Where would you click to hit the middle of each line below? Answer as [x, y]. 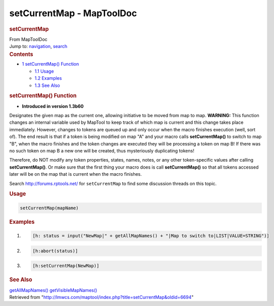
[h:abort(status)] [55, 251]
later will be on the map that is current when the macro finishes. [76, 174]
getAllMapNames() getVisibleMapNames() [53, 290]
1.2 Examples [48, 78]
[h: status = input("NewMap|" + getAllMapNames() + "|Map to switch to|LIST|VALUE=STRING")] [151, 236]
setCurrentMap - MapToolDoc [73, 13]
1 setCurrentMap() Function [50, 64]
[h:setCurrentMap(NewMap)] [66, 266]
